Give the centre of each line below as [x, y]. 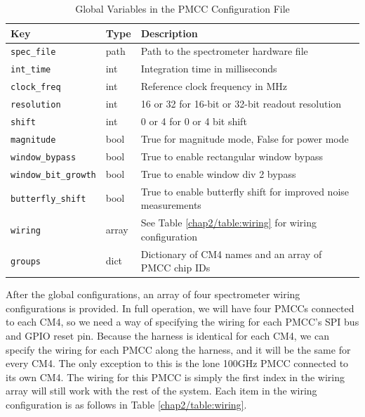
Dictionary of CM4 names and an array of [231, 254]
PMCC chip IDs [175, 268]
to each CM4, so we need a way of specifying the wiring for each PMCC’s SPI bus [182, 322]
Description [169, 33]
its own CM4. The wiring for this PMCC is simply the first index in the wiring [175, 377]
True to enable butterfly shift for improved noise [245, 191]
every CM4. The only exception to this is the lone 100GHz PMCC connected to [177, 363]
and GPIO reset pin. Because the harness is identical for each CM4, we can [167, 336]
